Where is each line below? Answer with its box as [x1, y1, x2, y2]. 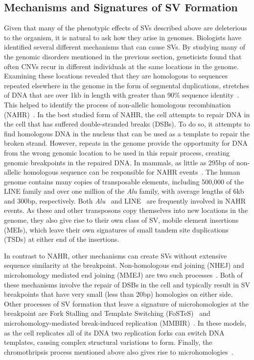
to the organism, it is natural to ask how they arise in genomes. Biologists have [4, 32, 241, 42]
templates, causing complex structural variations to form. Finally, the [4, 337, 212, 347]
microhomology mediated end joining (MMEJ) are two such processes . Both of [4, 270, 243, 280]
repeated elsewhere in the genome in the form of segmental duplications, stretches [4, 80, 249, 90]
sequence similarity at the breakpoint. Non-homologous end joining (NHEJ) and [4, 260, 244, 270]
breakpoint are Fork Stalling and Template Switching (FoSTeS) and [4, 308, 210, 318]
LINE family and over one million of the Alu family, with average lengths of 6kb [4, 186, 244, 196]
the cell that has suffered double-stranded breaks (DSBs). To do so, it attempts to [4, 119, 251, 129]
